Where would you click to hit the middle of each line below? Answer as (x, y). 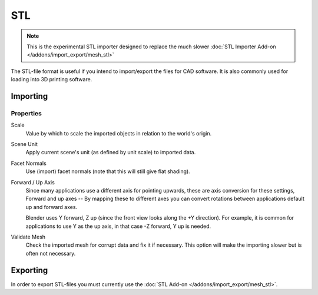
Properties (26, 113)
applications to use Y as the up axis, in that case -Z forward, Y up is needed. (118, 226)
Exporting (29, 270)
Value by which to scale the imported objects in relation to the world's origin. (119, 133)
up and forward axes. (52, 207)
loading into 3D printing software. (52, 79)
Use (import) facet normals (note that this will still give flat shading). (108, 171)
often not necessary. (51, 253)
